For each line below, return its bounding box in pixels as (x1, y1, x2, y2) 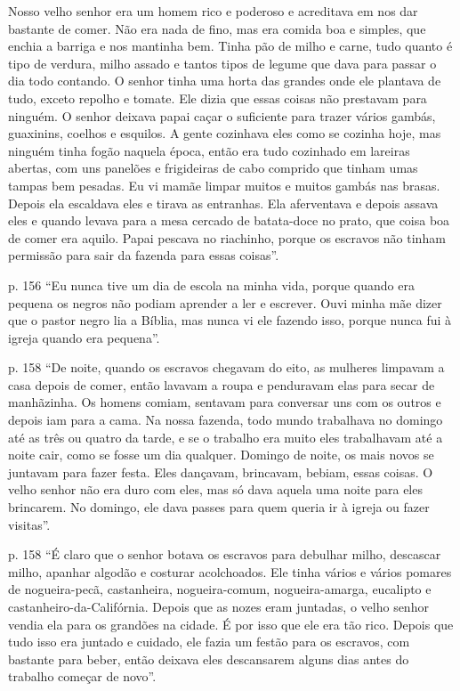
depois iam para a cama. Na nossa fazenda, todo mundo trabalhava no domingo (8, 411, 443, 429)
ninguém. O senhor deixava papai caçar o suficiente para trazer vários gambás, (8, 106, 436, 125)
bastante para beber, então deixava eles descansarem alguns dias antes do (8, 649, 409, 668)
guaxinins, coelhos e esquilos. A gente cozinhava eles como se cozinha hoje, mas (8, 124, 441, 142)
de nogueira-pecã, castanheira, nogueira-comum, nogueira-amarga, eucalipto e (8, 580, 432, 598)
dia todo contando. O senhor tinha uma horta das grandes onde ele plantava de (8, 71, 441, 90)
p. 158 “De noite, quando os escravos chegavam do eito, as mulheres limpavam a (8, 358, 445, 377)
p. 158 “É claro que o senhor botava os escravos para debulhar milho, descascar (8, 545, 441, 564)
